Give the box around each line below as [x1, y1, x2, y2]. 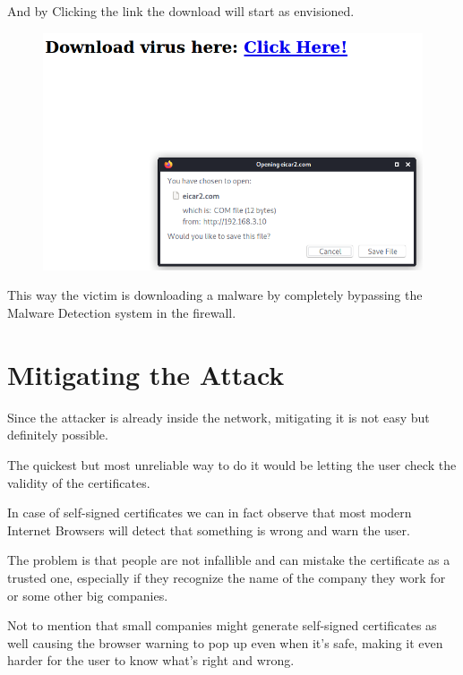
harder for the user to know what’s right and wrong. [7, 651, 295, 670]
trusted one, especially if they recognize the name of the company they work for [7, 568, 446, 586]
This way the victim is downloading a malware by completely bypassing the [7, 286, 423, 304]
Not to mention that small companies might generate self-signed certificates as [7, 616, 437, 635]
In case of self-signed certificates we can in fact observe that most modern [7, 503, 412, 522]
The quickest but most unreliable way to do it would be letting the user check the [7, 455, 457, 474]
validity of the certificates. [7, 473, 150, 491]
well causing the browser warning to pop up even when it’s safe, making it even [7, 633, 443, 652]
